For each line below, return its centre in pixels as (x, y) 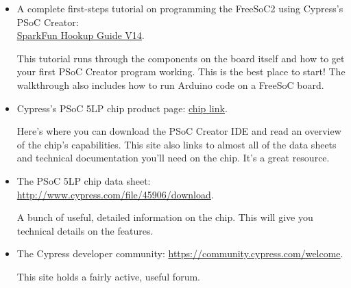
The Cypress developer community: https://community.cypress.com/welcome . (180, 253)
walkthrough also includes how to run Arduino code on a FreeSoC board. (170, 84)
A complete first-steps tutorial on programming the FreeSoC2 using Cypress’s (180, 8)
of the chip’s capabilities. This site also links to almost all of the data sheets (177, 144)
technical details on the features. (85, 230)
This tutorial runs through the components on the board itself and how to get (181, 58)
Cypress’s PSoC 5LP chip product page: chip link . (122, 108)
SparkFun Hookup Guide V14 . (81, 35)
